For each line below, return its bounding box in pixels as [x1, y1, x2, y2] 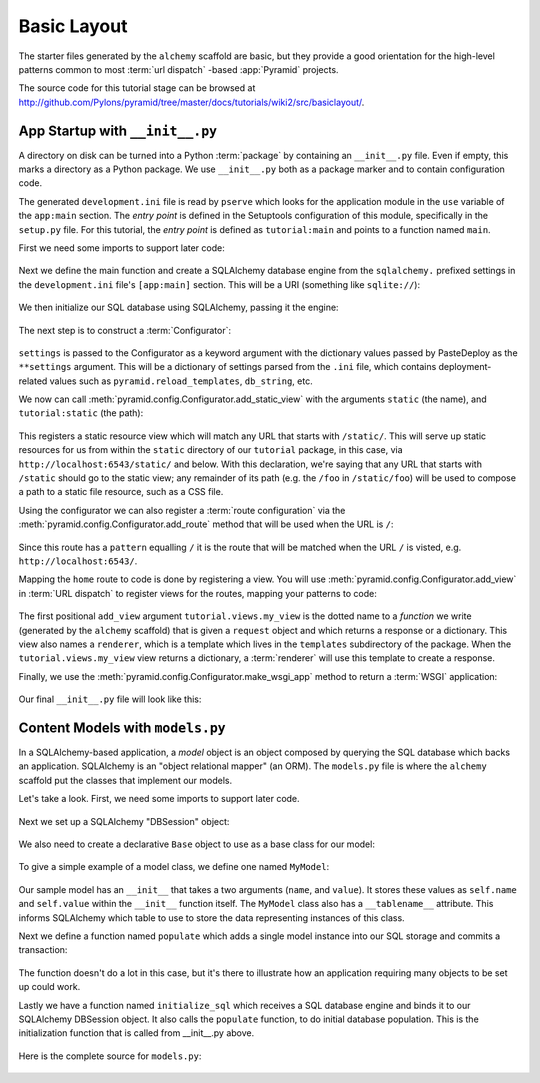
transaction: [18, 944, 68, 956]
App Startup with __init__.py [18, 122, 218, 139]
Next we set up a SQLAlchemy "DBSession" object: [18, 815, 230, 827]
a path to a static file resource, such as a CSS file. [18, 486, 224, 498]
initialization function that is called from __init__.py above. [18, 1027, 255, 1039]
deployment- [438, 361, 492, 373]
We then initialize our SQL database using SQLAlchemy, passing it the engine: [18, 301, 339, 314]
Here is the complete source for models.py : [18, 1050, 202, 1062]
